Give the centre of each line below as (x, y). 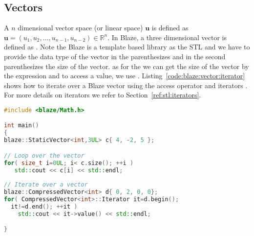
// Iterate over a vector (46, 185)
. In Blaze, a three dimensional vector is (167, 37)
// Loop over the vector (44, 155)
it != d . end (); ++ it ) (44, 206)
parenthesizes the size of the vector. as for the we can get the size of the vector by (127, 66)
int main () (21, 126)
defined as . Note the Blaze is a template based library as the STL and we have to (127, 47)
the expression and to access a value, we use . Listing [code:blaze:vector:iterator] (125, 76)
